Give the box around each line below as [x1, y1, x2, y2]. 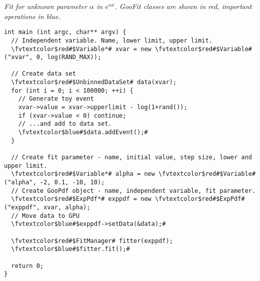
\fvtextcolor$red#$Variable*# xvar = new [11, 45, 152, 53]
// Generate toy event [18, 95, 94, 103]
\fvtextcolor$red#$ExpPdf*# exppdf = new [11, 195, 152, 203]
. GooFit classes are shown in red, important [114, 1, 252, 11]
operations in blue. [4, 11, 61, 21]
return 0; [11, 262, 44, 269]
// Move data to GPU [11, 212, 80, 219]
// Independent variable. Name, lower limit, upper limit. [11, 37, 213, 44]
